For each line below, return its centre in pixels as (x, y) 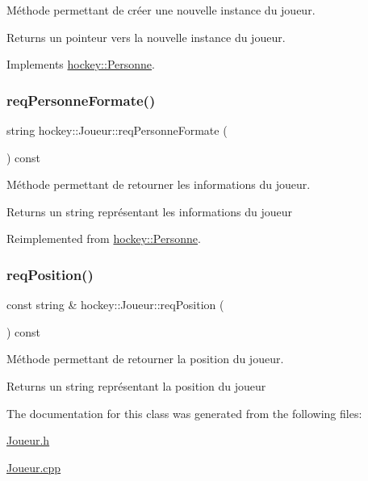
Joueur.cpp (34, 467)
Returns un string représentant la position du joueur (136, 385)
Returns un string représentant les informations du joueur (149, 211)
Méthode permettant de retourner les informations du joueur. (159, 184)
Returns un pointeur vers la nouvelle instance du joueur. (146, 37)
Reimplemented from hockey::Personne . (104, 238)
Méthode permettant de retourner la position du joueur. (145, 359)
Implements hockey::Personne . (81, 64)
